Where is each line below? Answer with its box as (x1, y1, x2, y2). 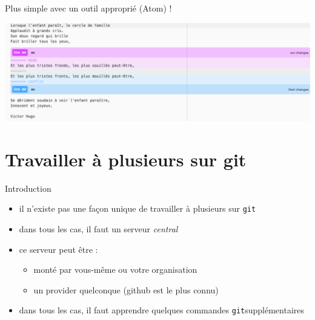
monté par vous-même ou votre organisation (33, 263, 197, 276)
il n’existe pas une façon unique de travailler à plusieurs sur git (19, 202, 256, 215)
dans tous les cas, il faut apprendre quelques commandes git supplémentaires (19, 304, 305, 316)
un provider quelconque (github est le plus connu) (33, 283, 219, 296)
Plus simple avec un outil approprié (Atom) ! (5, 2, 172, 14)
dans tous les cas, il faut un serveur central (19, 222, 178, 235)
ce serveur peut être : (19, 243, 98, 255)
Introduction (5, 181, 51, 194)
